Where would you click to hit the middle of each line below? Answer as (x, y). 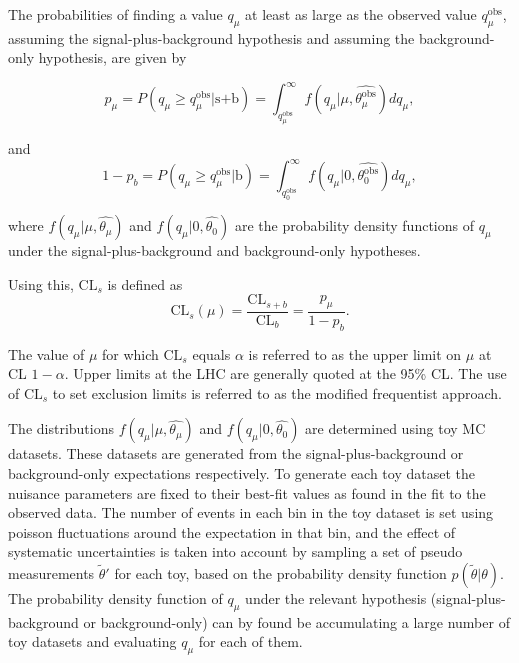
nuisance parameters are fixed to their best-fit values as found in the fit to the (247, 492)
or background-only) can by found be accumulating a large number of (296, 621)
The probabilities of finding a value (115, 14)
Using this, (41, 283)
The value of (46, 353)
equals (211, 353)
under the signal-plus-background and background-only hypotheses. (214, 250)
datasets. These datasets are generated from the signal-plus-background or (236, 453)
